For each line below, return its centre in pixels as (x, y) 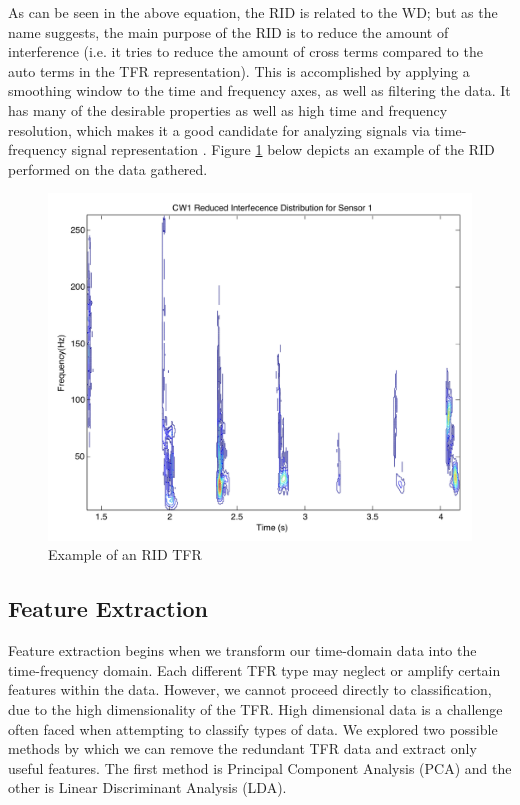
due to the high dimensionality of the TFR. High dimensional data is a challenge (255, 708)
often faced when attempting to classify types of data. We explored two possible (253, 728)
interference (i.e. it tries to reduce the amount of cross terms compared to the (245, 51)
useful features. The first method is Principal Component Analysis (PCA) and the (260, 767)
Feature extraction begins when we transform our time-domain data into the (242, 650)
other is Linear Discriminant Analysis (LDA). (147, 787)
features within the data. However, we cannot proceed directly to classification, (250, 689)
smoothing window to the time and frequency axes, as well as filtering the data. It (259, 90)
